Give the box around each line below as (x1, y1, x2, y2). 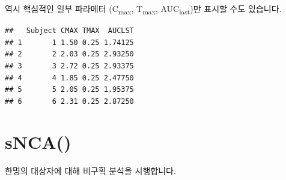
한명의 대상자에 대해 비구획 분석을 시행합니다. (5, 164, 176, 177)
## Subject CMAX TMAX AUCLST (5, 26, 134, 35)
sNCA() (5, 130, 71, 154)
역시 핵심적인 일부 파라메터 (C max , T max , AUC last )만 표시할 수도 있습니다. (5, 2, 282, 16)
